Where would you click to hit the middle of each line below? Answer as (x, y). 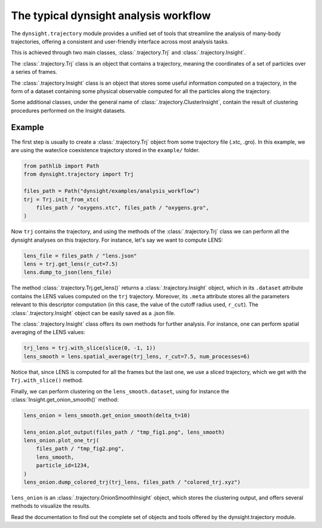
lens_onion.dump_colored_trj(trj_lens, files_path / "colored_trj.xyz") (132, 482)
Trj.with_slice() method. (47, 380)
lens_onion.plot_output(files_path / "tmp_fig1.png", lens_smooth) (124, 432)
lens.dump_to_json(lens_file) (68, 272)
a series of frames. (34, 72)
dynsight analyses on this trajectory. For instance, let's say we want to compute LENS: (117, 240)
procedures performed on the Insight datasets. (69, 110)
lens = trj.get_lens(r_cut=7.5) (71, 264)
